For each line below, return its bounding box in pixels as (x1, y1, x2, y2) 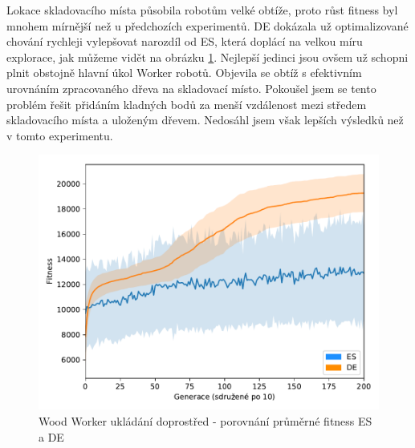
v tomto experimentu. (6, 127, 113, 143)
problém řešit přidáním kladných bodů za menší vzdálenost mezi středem (6, 95, 367, 112)
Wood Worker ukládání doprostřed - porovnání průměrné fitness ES (39, 412, 372, 429)
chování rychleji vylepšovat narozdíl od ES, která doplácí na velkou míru (6, 33, 363, 50)
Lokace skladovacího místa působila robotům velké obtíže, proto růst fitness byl (6, 2, 398, 18)
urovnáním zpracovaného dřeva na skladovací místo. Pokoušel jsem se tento (6, 79, 376, 96)
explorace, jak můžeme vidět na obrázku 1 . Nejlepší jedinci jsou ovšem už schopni (6, 48, 409, 65)
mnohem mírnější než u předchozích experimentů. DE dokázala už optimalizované (6, 17, 409, 34)
